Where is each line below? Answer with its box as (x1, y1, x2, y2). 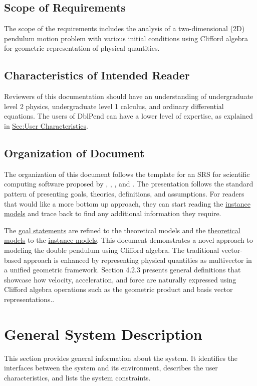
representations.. (4, 294, 55, 304)
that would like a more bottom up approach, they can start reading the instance (4, 198, 250, 209)
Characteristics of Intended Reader (4, 67, 190, 83)
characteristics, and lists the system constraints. (4, 372, 151, 382)
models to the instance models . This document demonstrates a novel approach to (4, 235, 253, 245)
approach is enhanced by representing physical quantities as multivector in (23, 254, 252, 265)
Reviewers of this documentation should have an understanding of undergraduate (4, 91, 253, 102)
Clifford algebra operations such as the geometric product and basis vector (4, 284, 233, 295)
